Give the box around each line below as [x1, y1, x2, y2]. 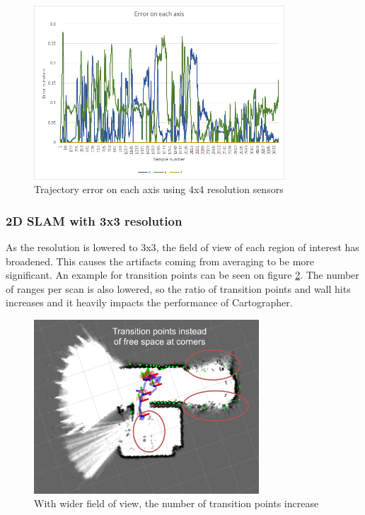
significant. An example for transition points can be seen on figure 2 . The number [6, 267, 359, 282]
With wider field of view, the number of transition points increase [34, 496, 319, 511]
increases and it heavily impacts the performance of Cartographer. [6, 295, 293, 310]
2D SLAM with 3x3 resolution [6, 212, 182, 229]
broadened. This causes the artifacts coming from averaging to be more [6, 253, 315, 268]
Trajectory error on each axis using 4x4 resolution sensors [34, 182, 284, 197]
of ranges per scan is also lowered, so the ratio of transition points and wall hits [6, 281, 351, 296]
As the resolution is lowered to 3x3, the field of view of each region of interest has [6, 240, 359, 255]
